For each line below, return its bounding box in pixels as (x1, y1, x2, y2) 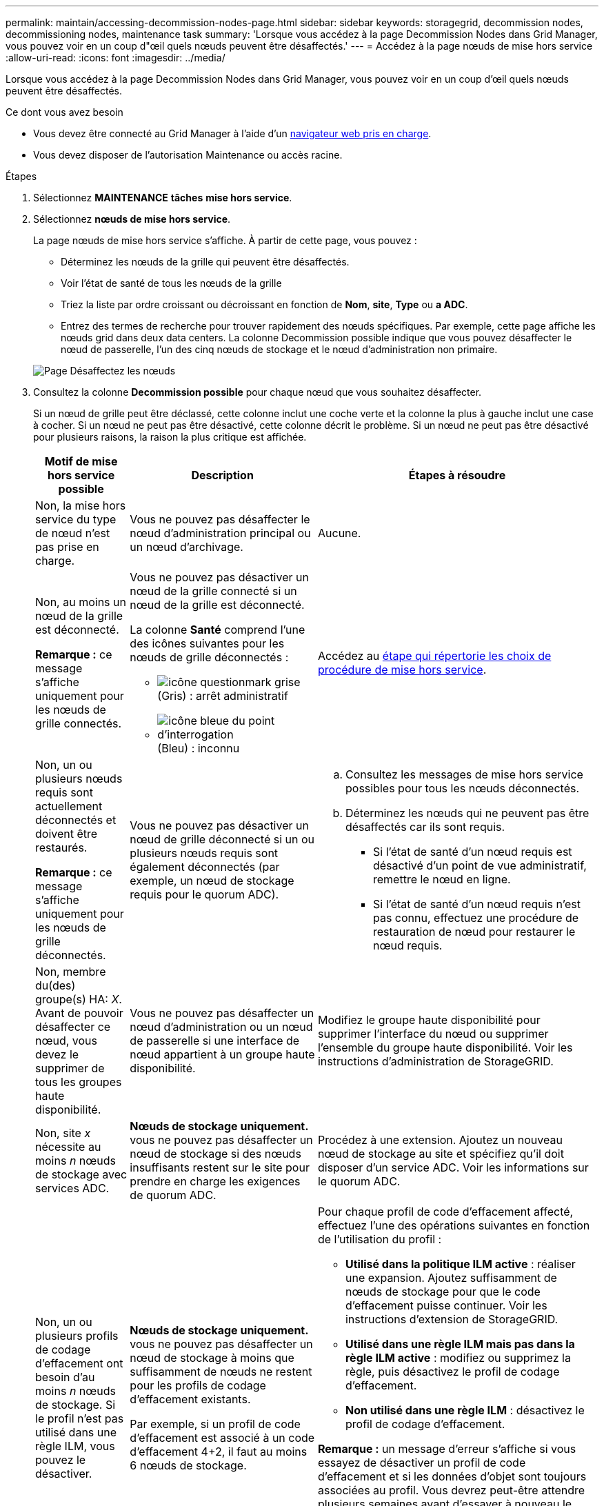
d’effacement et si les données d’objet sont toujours (317, 1469, 587, 1483)
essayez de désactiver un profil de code (317, 1456, 526, 1469)
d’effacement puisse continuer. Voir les (345, 1298, 547, 1312)
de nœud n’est (35, 526, 110, 540)
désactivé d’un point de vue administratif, (372, 859, 587, 872)
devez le (35, 1047, 79, 1061)
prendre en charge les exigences (130, 1174, 301, 1188)
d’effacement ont (35, 1356, 123, 1370)
